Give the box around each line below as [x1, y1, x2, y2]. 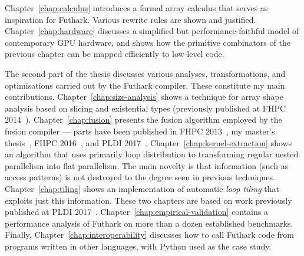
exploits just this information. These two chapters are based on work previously [5, 194, 292, 206]
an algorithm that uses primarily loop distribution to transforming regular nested [5, 148, 299, 160]
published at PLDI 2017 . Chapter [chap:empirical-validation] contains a [5, 206, 268, 218]
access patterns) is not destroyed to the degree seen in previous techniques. [5, 171, 275, 183]
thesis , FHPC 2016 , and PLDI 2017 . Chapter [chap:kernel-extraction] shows [5, 136, 292, 149]
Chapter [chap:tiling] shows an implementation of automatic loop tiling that [5, 182, 279, 194]
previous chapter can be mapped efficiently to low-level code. [5, 48, 224, 60]
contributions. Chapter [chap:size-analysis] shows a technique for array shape [5, 90, 283, 103]
